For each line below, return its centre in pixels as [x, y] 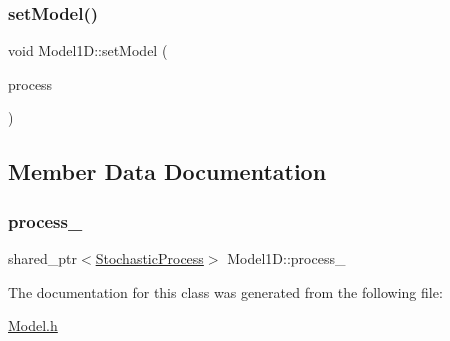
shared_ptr [43, 258]
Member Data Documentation [167, 171]
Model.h [33, 325]
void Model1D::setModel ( [88, 50]
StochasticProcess [149, 258]
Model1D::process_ [286, 258]
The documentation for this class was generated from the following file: [225, 291]
